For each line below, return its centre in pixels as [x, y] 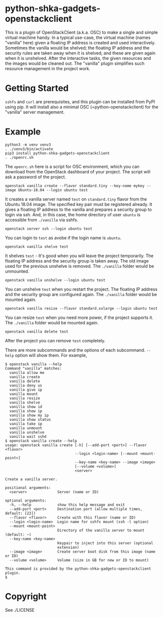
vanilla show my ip [29, 415]
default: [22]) [20, 513]
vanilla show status [30, 419]
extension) [68, 547]
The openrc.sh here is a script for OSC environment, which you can [72, 167]
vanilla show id [26, 407]
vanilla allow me [27, 373]
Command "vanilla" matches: [34, 368]
